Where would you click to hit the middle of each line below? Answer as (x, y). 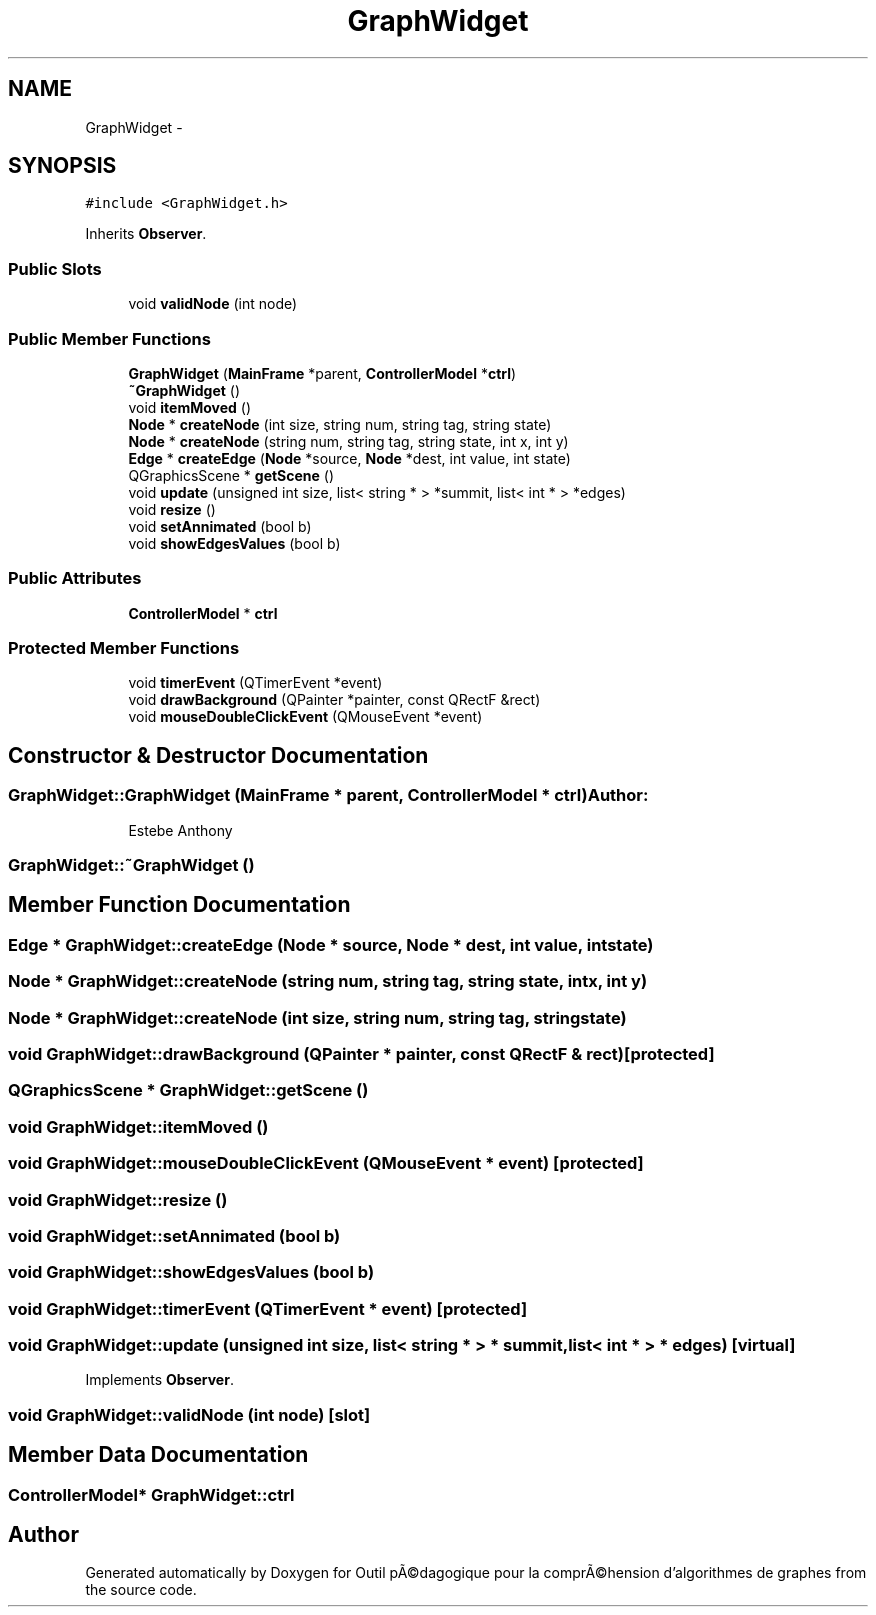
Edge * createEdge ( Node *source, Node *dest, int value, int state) (349, 458)
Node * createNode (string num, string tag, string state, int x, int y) (348, 441)
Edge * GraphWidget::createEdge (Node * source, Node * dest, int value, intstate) (331, 944)
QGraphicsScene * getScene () (231, 475)
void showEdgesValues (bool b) (234, 543)
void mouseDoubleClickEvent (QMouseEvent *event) (305, 717)
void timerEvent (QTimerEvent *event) (255, 683)
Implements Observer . (159, 1380)
